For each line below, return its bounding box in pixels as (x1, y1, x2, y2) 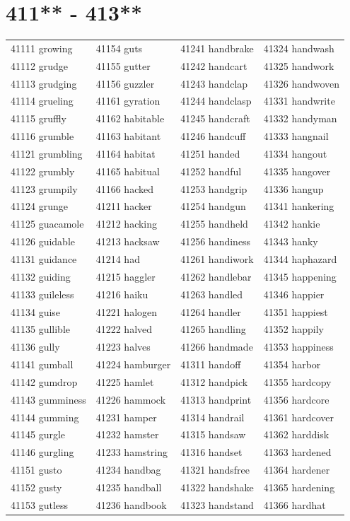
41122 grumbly (11, 163, 75, 178)
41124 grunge (11, 199, 68, 213)
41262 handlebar (180, 269, 252, 283)
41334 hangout (263, 146, 327, 160)
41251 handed (180, 146, 240, 160)
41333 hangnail (263, 129, 329, 144)
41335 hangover (263, 163, 331, 178)
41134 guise (11, 304, 61, 319)
